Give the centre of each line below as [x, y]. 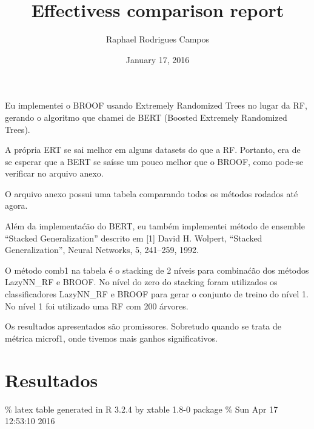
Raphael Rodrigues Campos [158, 39]
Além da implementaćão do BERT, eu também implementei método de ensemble [155, 226]
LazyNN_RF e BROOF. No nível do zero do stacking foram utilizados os [141, 282]
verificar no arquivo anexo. [54, 173]
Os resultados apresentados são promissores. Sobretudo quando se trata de [143, 326]
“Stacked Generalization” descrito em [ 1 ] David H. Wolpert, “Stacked [134, 238]
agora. [16, 205]
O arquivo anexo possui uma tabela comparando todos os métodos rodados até [152, 193]
